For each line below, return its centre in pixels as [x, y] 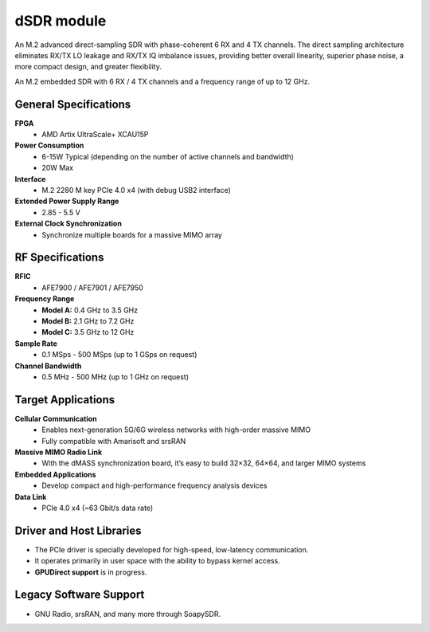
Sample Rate [36, 343]
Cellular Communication [56, 418]
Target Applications [65, 400]
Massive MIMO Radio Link [59, 452]
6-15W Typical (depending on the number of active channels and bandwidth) [168, 156]
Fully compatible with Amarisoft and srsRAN [114, 441]
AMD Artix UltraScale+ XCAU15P [95, 135]
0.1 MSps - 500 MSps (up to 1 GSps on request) [119, 355]
